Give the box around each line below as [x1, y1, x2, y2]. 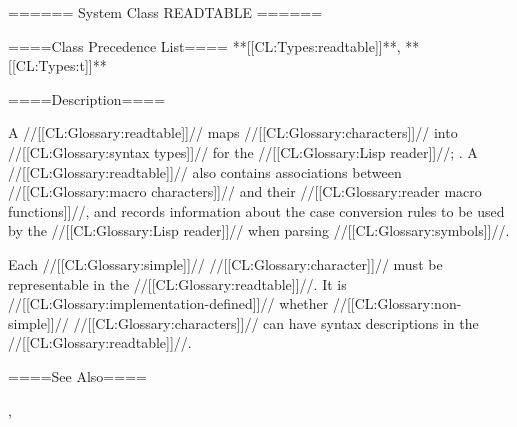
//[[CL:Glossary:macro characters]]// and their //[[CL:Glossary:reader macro [8, 181, 482, 202]
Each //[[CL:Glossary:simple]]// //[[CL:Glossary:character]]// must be [8, 253, 443, 274]
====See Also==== [8, 365, 147, 386]
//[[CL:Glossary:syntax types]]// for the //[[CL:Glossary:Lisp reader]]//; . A [8, 141, 478, 162]
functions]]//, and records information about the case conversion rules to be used [8, 200, 505, 221]
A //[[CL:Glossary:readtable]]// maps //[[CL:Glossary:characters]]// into [8, 122, 458, 143]
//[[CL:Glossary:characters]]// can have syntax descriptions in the [73, 312, 479, 333]
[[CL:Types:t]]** [8, 55, 107, 76]
